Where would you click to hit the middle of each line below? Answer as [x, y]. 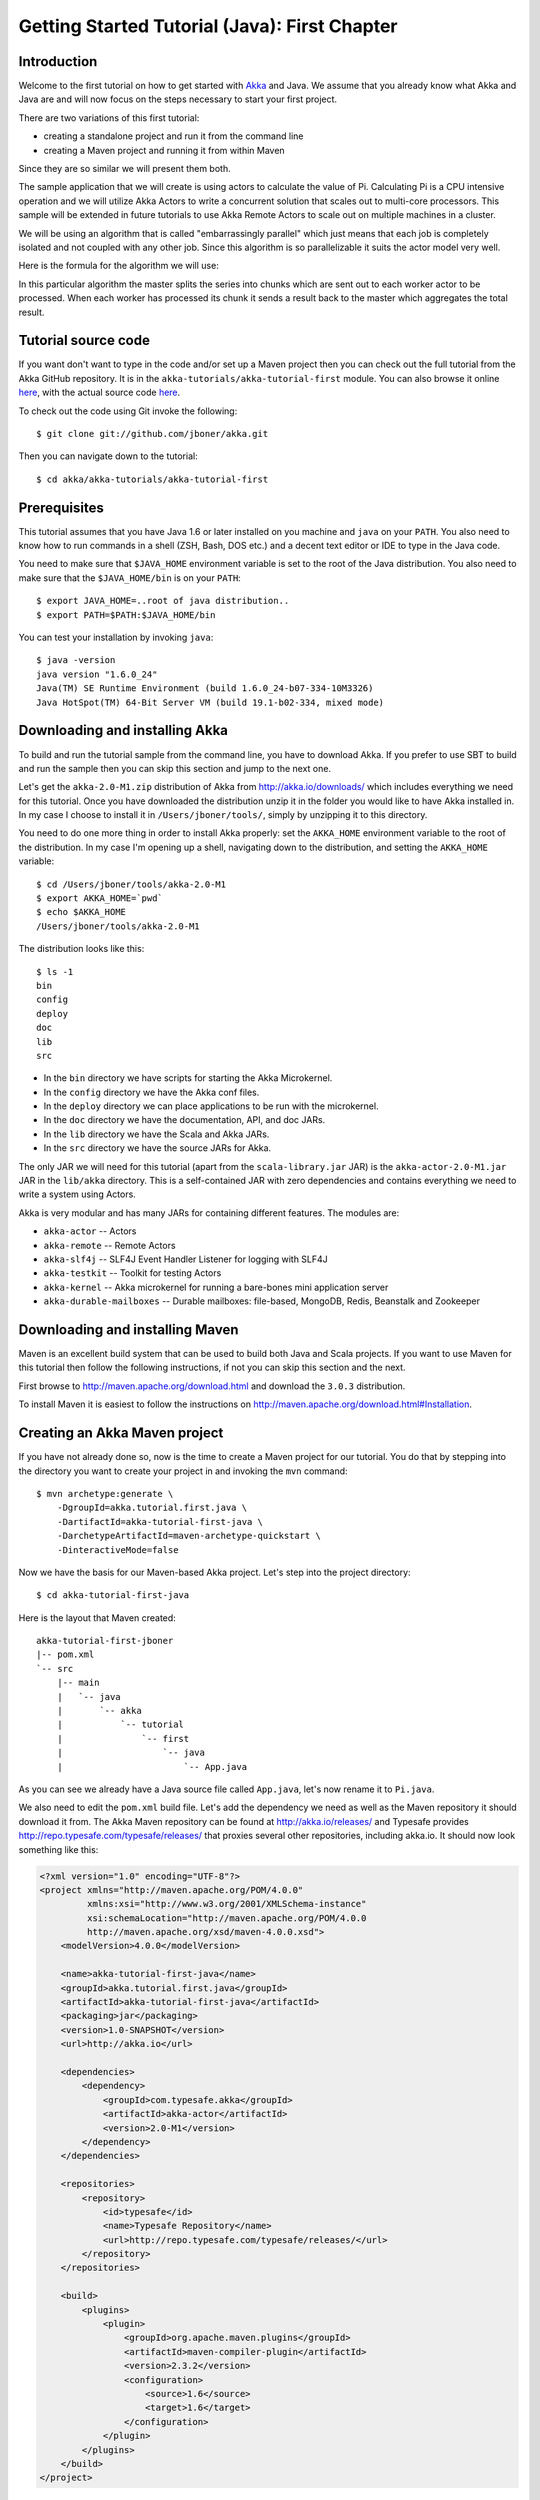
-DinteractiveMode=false [117, 1549]
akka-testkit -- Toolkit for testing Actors [132, 1273]
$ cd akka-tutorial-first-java [113, 1595]
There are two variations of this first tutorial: [109, 117]
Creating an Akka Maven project [121, 1433]
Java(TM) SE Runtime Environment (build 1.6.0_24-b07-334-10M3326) [205, 688]
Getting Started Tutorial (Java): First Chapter [208, 26]
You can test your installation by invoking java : [116, 637]
